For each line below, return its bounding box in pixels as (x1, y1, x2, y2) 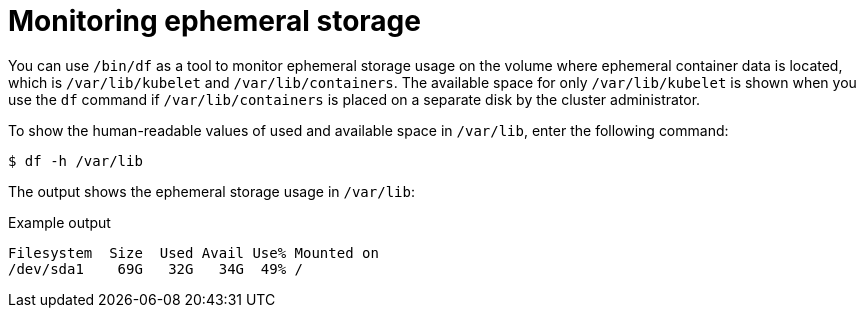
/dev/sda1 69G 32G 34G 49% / (8, 260, 304, 277)
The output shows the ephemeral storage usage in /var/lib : (8, 182, 415, 200)
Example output (8, 213, 111, 231)
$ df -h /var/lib (8, 152, 143, 169)
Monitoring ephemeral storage (8, 4, 421, 38)
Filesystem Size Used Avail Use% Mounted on (8, 244, 379, 261)
